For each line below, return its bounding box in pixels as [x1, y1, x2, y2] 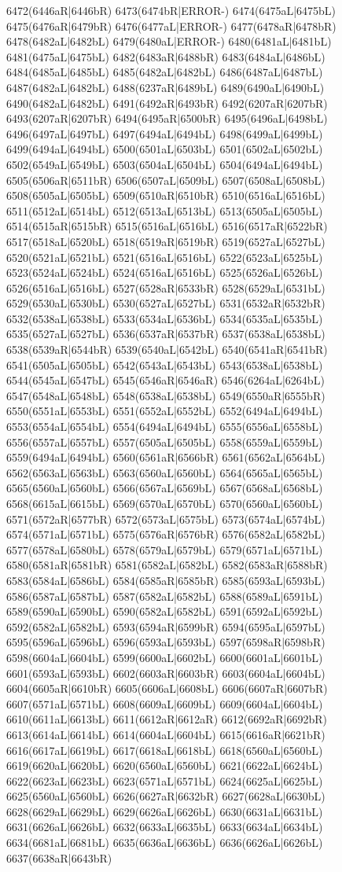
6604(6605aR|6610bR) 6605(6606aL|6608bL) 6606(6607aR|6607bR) [6, 680, 328, 697]
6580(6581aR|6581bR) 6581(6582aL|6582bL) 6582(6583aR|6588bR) [6, 557, 328, 573]
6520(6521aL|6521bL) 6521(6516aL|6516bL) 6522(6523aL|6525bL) [6, 248, 323, 265]
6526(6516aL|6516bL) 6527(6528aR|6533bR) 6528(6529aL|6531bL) [6, 279, 325, 296]
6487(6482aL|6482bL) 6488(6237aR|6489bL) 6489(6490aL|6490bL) [6, 79, 325, 95]
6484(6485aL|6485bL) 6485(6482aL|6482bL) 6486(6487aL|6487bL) [6, 64, 323, 80]
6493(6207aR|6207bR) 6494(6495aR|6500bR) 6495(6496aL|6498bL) [6, 110, 328, 127]
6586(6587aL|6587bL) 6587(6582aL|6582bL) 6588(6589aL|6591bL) [6, 587, 323, 604]
